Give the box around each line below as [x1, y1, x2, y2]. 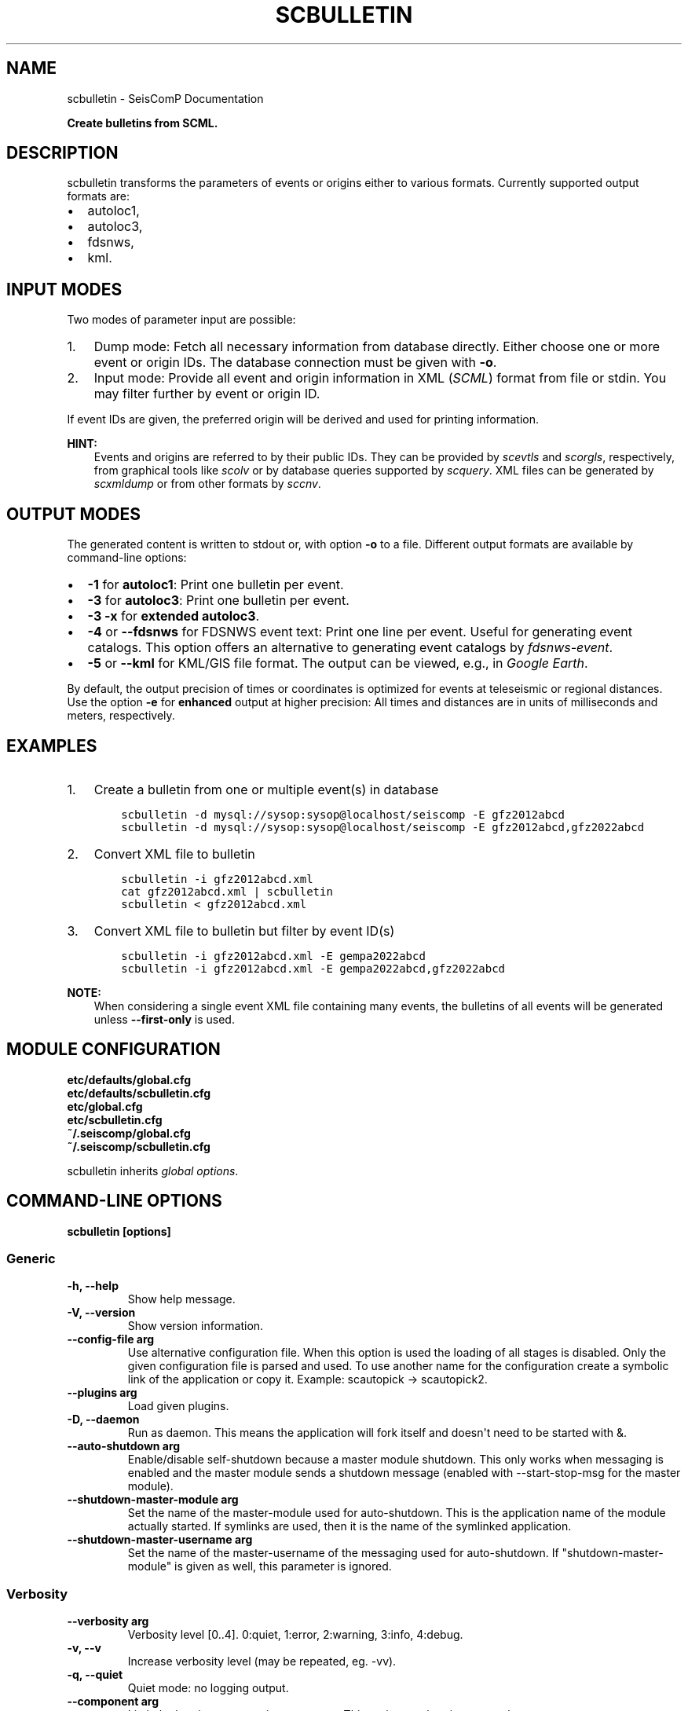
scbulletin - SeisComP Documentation [67, 91, 264, 105]
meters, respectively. [67, 709, 175, 723]
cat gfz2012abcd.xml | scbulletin [121, 885, 333, 898]
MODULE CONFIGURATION [6, 1039, 221, 1060]
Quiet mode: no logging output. [127, 1681, 289, 1695]
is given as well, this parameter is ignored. [174, 1559, 392, 1574]
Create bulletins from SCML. [67, 115, 218, 130]
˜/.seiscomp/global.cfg [67, 1126, 191, 1140]
